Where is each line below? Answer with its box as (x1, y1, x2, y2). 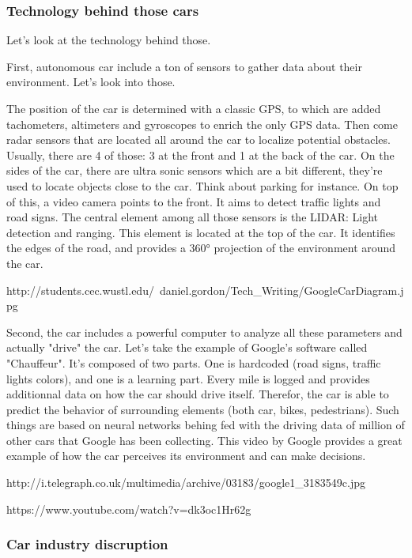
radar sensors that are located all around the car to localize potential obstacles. (6, 131, 391, 148)
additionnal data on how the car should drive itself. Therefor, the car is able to (6, 386, 389, 402)
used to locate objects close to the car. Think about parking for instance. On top (6, 177, 399, 194)
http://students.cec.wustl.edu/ (6, 281, 154, 298)
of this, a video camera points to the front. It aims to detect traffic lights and (6, 193, 381, 209)
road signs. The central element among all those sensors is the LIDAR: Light (6, 209, 378, 225)
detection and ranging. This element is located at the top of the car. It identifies (6, 224, 395, 240)
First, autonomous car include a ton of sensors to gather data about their (6, 58, 362, 74)
